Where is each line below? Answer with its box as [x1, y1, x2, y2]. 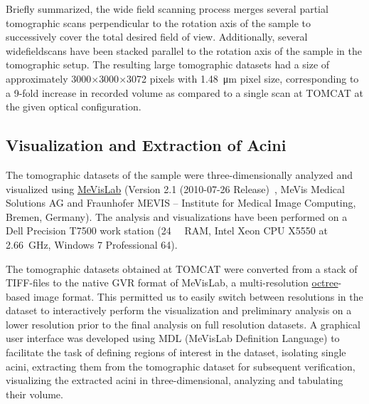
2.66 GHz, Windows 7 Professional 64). [6, 237, 178, 252]
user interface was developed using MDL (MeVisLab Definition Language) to [6, 331, 340, 346]
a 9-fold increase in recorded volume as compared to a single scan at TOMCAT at [6, 85, 363, 100]
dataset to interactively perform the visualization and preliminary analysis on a [6, 303, 352, 318]
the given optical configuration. [6, 99, 141, 114]
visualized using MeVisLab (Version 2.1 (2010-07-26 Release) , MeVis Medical [6, 181, 345, 196]
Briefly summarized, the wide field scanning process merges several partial [6, 1, 328, 16]
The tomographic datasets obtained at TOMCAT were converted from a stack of [6, 261, 358, 276]
